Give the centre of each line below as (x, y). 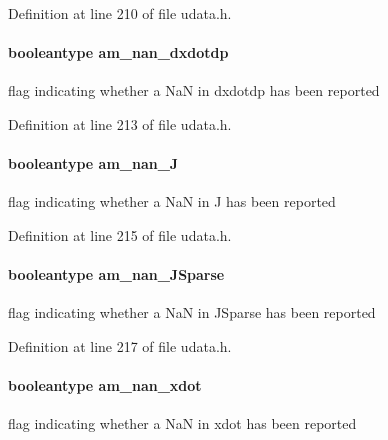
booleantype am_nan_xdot (105, 385)
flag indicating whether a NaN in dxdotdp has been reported (194, 90)
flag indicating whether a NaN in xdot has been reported (182, 423)
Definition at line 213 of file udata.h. (120, 123)
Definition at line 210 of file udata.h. (120, 13)
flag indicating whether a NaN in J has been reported (172, 201)
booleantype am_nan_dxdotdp (118, 52)
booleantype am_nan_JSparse (116, 274)
